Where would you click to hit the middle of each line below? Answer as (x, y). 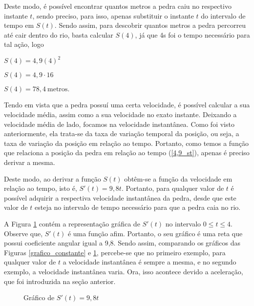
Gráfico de (39, 297)
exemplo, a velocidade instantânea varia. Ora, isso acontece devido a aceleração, (124, 271)
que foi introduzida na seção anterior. (60, 281)
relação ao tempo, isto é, (41, 188)
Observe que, (23, 233)
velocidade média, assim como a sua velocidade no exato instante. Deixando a (120, 114)
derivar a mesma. (30, 162)
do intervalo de (223, 15)
